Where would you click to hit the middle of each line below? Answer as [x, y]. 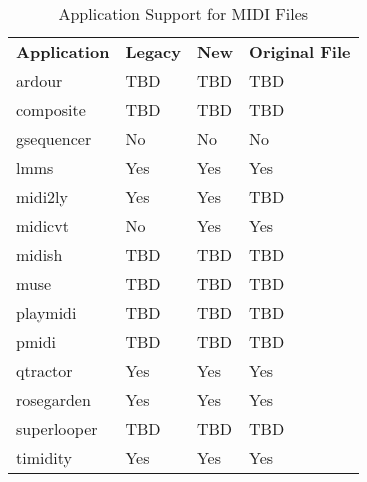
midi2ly [42, 196]
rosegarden [53, 399]
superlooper [57, 428]
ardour [39, 80]
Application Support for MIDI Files [183, 13]
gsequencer [54, 138]
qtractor [44, 370]
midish [39, 254]
